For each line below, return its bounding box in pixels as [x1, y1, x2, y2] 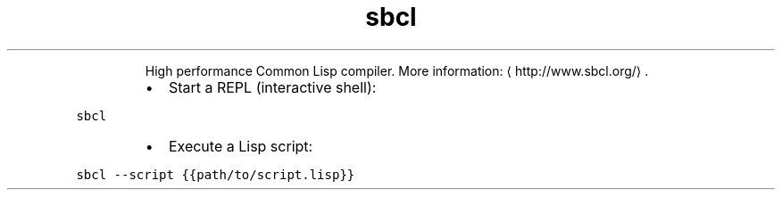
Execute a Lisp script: [168, 136, 313, 155]
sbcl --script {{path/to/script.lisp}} [76, 167, 355, 182]
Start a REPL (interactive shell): [168, 78, 377, 96]
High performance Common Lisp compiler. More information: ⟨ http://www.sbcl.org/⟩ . [145, 62, 649, 78]
